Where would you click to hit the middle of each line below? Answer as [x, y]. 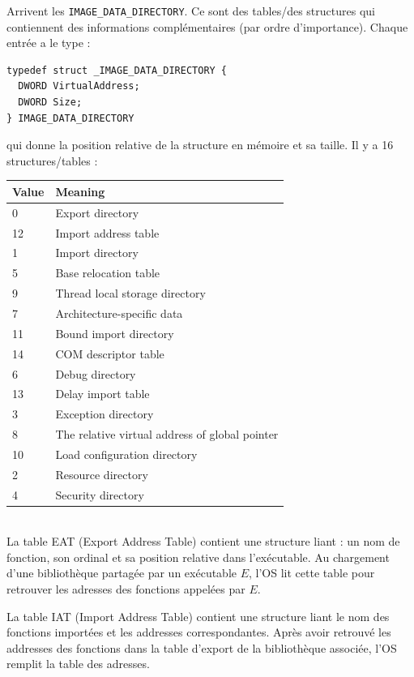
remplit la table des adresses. [78, 664]
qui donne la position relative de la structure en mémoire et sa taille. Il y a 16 [200, 145]
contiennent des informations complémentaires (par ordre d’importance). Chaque [207, 26]
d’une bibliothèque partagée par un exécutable [122, 573]
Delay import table [102, 394]
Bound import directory [115, 333]
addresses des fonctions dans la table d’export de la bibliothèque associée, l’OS [202, 647]
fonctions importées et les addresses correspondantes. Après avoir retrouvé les [199, 632]
